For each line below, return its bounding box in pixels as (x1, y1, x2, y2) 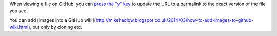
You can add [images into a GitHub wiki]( (9, 17, 96, 23)
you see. (9, 8, 28, 14)
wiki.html (9, 24, 29, 30)
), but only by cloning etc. (28, 24, 82, 30)
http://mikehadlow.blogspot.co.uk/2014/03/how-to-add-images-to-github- (95, 17, 254, 23)
